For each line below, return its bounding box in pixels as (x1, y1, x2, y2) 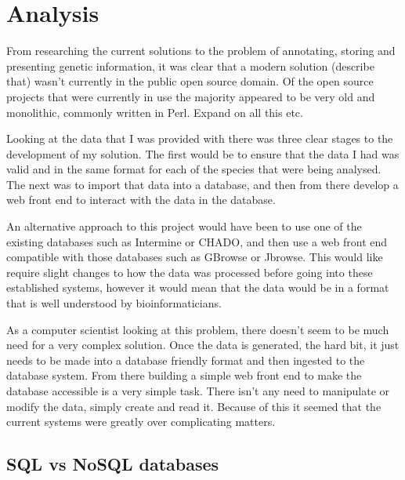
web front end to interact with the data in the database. (6, 191, 276, 208)
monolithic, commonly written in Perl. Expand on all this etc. (6, 104, 303, 120)
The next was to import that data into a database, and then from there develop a (6, 176, 399, 192)
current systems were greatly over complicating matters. (6, 413, 276, 430)
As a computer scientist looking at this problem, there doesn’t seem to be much (6, 321, 389, 337)
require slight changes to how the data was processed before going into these (6, 264, 373, 280)
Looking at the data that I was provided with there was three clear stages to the (6, 130, 393, 147)
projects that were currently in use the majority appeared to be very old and (6, 88, 375, 104)
